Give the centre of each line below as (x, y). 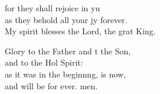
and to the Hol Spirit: (44, 62)
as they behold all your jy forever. (66, 19)
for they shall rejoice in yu (53, 8)
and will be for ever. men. (51, 85)
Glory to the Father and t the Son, (68, 51)
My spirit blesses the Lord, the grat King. (80, 31)
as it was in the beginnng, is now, (66, 74)
